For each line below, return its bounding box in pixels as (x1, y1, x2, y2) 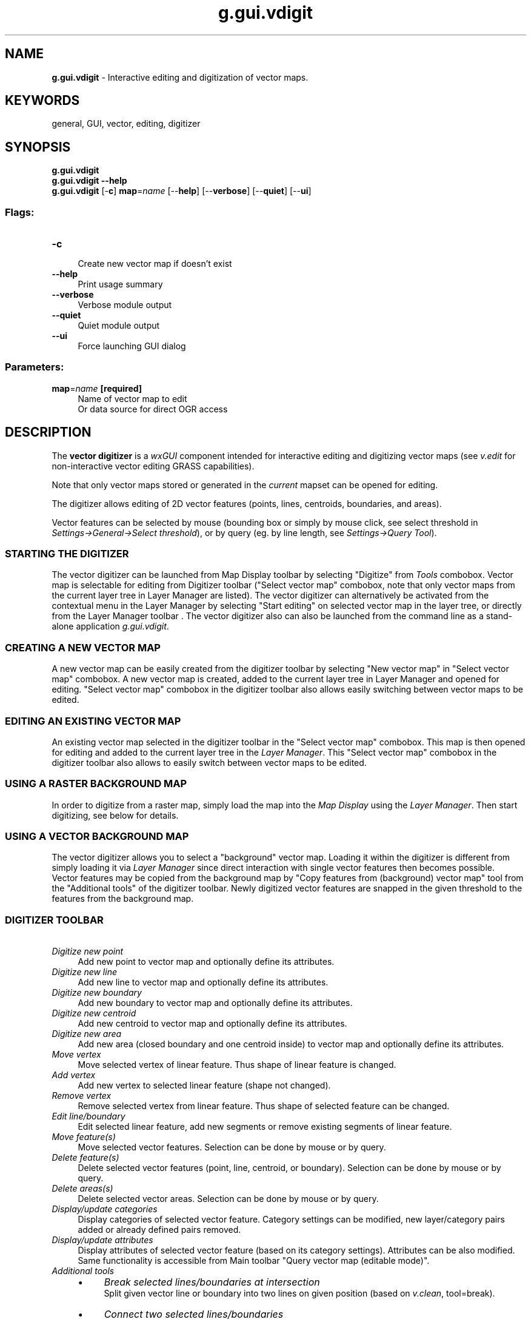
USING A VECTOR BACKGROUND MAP (5, 830, 189, 842)
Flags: (5, 206, 35, 218)
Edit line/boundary (52, 1111, 125, 1122)
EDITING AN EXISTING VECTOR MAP (5, 714, 181, 727)
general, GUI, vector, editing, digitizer (52, 118, 201, 129)
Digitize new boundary (52, 987, 142, 998)
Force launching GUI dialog (78, 341, 186, 352)
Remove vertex (52, 1090, 112, 1101)
